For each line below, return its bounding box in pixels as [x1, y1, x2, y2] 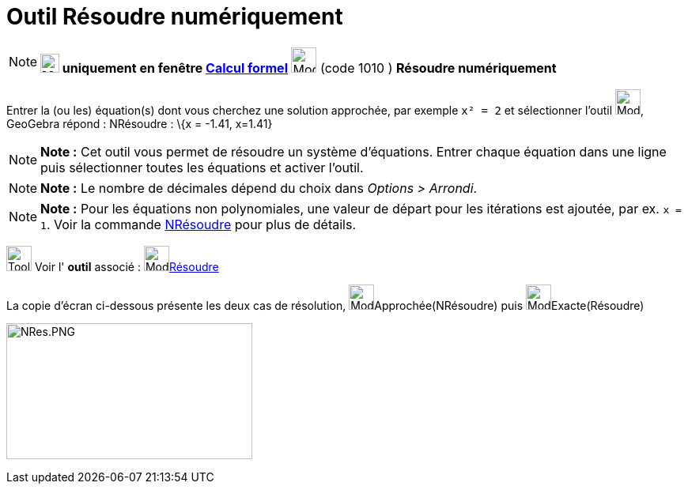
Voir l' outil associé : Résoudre [34, 259, 219, 273]
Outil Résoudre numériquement [6, 3, 343, 30]
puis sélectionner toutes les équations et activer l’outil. [40, 159, 364, 175]
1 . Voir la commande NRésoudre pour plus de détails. [40, 216, 357, 232]
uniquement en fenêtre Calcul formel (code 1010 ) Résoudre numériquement [62, 59, 557, 76]
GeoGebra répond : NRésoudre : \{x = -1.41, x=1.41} [6, 116, 273, 130]
